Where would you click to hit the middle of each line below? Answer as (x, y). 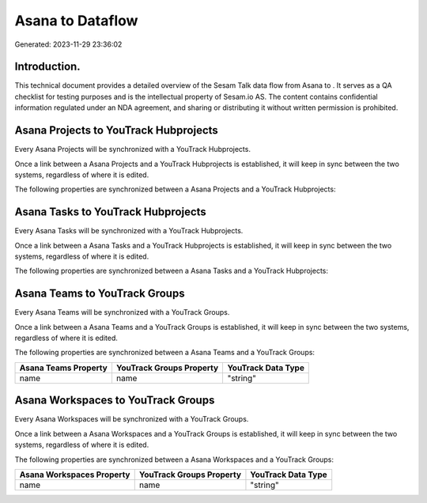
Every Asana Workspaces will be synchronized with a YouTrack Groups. (132, 419)
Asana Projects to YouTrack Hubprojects (117, 130)
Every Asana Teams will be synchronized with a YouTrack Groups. (122, 312)
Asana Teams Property (64, 368)
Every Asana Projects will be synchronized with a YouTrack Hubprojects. (132, 149)
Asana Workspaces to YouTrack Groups (115, 401)
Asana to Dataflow (76, 21)
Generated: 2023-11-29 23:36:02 (68, 44)
